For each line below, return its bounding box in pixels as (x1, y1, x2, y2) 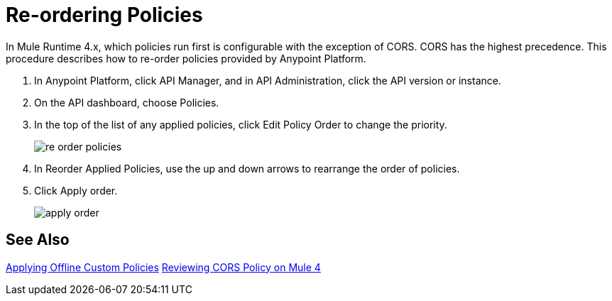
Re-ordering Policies (6, 3, 203, 27)
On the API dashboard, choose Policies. (34, 96, 219, 109)
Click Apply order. (34, 184, 118, 197)
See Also (6, 231, 70, 249)
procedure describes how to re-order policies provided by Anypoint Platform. (6, 52, 366, 65)
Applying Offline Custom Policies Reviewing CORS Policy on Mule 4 (6, 261, 321, 273)
